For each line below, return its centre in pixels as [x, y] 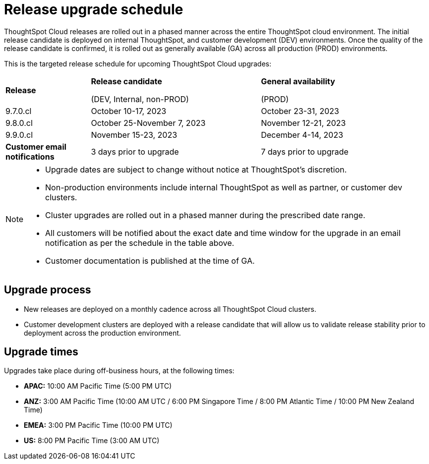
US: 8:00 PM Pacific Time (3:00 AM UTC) [92, 441]
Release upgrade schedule [94, 9]
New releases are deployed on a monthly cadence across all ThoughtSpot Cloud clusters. [170, 309]
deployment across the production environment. [102, 333]
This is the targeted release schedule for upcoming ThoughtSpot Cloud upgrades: [138, 63]
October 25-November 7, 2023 [148, 123]
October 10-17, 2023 [129, 111]
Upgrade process [48, 290]
